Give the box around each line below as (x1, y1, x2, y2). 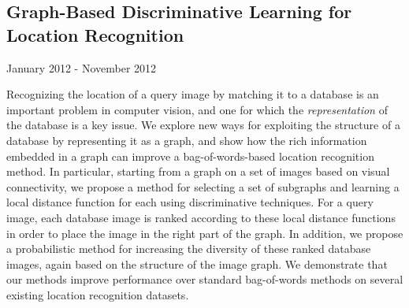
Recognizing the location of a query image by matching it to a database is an (6, 86, 379, 102)
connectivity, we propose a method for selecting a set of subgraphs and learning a (6, 178, 400, 195)
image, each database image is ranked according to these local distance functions (6, 209, 396, 225)
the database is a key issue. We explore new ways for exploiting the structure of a (6, 117, 400, 133)
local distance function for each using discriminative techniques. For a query (6, 194, 374, 210)
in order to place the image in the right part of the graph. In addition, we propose (6, 225, 403, 241)
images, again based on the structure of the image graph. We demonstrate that (6, 255, 388, 272)
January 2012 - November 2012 (6, 59, 157, 76)
